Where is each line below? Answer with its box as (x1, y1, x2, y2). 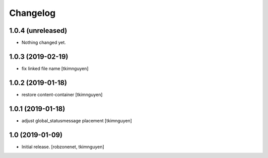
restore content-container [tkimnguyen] (21, 91, 103, 97)
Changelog (9, 7, 56, 18)
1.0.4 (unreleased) (9, 26, 67, 35)
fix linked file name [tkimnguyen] (21, 65, 89, 72)
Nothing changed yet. (21, 40, 67, 46)
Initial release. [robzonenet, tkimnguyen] (21, 144, 104, 150)
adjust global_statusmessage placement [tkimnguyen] (21, 117, 133, 124)
